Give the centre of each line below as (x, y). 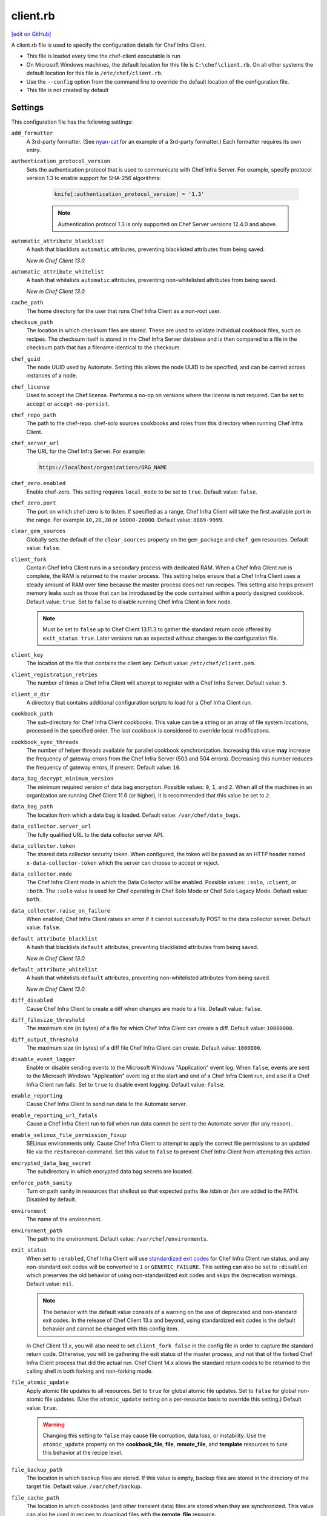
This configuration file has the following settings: (72, 122)
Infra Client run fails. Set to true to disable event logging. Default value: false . (126, 1084)
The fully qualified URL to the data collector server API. (95, 834)
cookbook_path (32, 714)
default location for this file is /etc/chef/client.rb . (94, 73)
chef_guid (26, 359)
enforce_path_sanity (42, 1183)
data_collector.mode (42, 874)
